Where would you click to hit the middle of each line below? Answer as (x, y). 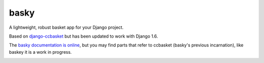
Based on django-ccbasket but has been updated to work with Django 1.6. (84, 36)
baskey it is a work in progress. (40, 52)
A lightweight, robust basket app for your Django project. (66, 27)
